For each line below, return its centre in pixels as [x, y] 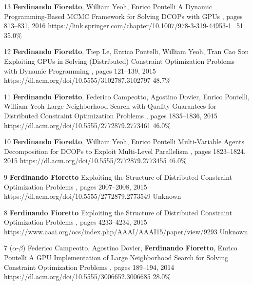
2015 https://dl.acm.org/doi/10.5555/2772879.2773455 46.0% [95, 161]
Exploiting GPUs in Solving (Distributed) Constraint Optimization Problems [119, 61]
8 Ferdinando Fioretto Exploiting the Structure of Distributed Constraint [118, 212]
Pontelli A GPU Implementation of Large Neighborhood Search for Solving [116, 257]
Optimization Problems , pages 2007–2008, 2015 [76, 186]
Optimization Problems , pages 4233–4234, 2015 [76, 222]
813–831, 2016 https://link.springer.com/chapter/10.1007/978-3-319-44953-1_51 [124, 26]
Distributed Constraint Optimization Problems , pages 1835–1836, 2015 [111, 115]
